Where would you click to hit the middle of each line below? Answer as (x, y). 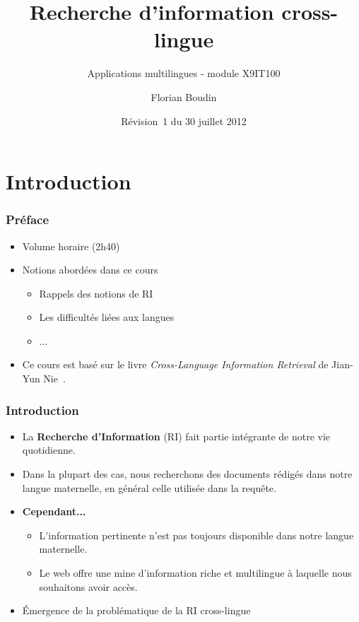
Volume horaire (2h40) (71, 246)
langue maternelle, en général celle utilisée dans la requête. (149, 487)
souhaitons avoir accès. (88, 586)
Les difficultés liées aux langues (107, 317)
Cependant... (54, 511)
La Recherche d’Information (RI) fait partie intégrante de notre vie (176, 436)
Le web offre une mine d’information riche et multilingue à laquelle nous (195, 573)
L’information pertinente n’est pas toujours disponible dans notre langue (196, 535)
